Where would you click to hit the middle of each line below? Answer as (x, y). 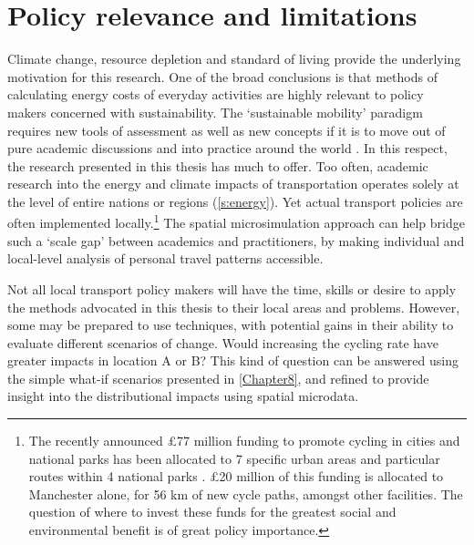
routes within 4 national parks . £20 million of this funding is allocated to (236, 476)
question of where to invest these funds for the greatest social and (212, 512)
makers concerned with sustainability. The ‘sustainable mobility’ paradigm (215, 112)
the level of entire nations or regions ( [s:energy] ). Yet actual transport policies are (235, 201)
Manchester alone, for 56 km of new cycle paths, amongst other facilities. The (246, 494)
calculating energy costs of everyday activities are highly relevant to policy (216, 94)
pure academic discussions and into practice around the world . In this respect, (227, 148)
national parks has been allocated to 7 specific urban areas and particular (234, 458)
